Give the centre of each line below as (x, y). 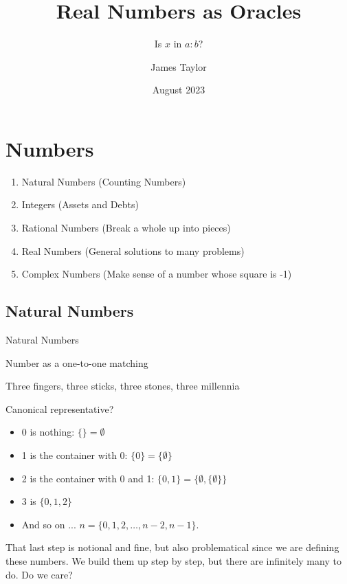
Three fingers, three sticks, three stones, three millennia (123, 386)
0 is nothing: (48, 432)
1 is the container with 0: (75, 454)
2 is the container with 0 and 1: (88, 478)
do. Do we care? (39, 574)
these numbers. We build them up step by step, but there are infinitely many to (173, 560)
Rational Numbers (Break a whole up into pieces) (126, 228)
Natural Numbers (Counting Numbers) (104, 181)
